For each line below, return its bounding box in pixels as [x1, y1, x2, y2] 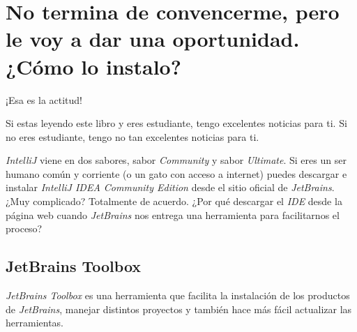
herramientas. [6, 315, 63, 330]
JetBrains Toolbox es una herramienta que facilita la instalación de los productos [6, 288, 350, 303]
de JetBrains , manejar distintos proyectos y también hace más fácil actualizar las [6, 301, 352, 316]
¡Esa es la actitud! [6, 92, 83, 107]
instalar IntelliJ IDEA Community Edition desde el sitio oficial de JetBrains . [6, 180, 335, 195]
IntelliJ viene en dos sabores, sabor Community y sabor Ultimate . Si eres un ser [6, 153, 347, 167]
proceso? [6, 221, 43, 236]
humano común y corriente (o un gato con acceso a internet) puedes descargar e [6, 166, 347, 181]
